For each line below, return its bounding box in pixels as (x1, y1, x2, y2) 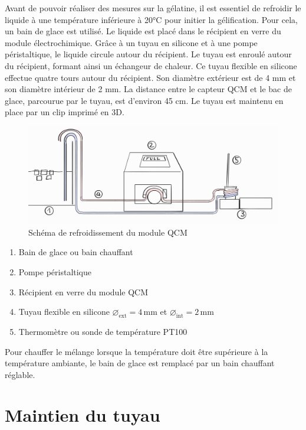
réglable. (5, 368, 35, 380)
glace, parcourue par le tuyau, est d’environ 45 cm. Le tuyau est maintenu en (5, 94, 284, 106)
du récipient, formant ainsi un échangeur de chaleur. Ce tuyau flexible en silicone (5, 59, 297, 71)
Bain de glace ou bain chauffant (18, 246, 133, 258)
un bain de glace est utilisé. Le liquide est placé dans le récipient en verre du (5, 25, 281, 37)
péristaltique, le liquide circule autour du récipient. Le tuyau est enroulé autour (5, 48, 292, 60)
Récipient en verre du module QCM (18, 285, 149, 298)
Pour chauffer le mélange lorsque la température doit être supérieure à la (5, 345, 268, 357)
